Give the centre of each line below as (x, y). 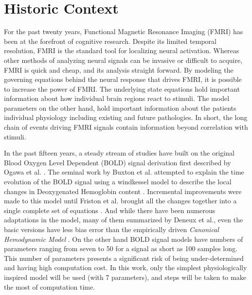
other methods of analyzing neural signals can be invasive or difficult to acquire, (123, 60)
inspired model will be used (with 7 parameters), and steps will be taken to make (125, 277)
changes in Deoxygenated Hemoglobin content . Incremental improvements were (123, 191)
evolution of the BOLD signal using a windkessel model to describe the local (118, 182)
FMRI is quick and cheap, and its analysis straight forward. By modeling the (119, 69)
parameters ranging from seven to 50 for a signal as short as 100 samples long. (121, 248)
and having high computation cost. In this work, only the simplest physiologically (126, 267)
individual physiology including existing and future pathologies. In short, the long (126, 117)
